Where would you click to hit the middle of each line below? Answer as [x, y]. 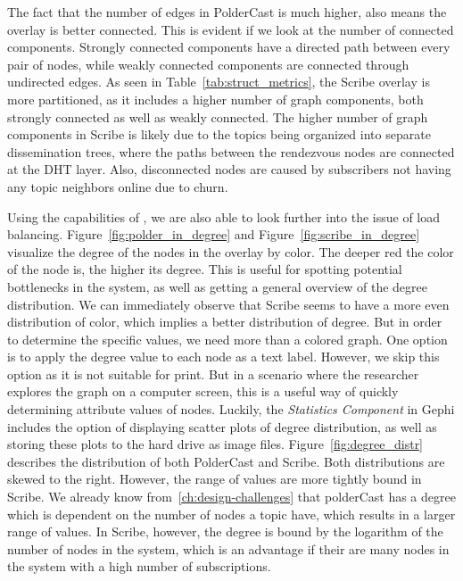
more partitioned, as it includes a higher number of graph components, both [215, 99]
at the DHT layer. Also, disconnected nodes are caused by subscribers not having [229, 169]
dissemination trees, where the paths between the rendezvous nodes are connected [231, 151]
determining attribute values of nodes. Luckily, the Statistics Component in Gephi [231, 409]
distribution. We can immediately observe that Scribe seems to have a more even [228, 304]
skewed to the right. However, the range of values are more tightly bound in [215, 479]
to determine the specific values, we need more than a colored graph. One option [227, 339]
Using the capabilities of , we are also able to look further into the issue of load [224, 216]
